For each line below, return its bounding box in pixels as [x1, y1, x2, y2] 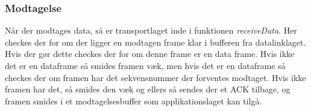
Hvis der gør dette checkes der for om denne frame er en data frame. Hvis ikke [5, 47, 295, 60]
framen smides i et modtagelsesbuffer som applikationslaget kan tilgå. [5, 94, 262, 107]
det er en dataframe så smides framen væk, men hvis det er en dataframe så [5, 59, 286, 71]
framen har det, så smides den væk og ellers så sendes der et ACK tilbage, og [5, 83, 291, 95]
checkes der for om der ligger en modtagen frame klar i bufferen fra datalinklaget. [5, 35, 306, 48]
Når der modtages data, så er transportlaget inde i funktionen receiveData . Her [5, 24, 297, 37]
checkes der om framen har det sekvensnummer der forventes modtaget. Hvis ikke [5, 71, 306, 83]
